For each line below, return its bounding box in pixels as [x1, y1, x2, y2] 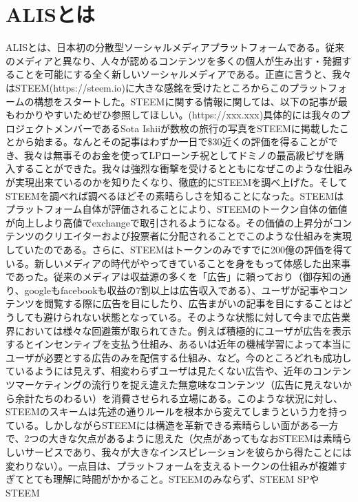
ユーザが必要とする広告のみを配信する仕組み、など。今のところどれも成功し [6, 350, 352, 364]
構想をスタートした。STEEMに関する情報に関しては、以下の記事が [34, 94, 338, 108]
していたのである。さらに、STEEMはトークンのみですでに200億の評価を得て [6, 242, 352, 257]
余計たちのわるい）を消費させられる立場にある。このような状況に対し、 [14, 390, 343, 405]
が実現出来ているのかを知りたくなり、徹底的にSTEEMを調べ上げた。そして [6, 175, 348, 189]
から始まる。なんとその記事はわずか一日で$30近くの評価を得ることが [14, 134, 328, 149]
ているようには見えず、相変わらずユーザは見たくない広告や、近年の [6, 364, 313, 378]
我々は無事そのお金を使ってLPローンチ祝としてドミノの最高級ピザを [24, 147, 335, 162]
